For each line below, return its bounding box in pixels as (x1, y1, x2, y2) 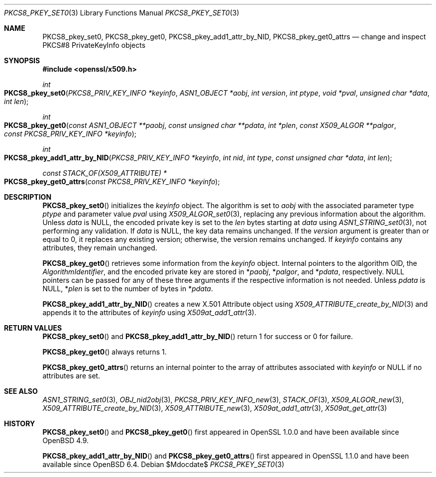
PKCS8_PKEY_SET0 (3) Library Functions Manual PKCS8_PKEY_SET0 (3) (4, 8, 239, 17)
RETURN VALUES (4, 324, 62, 332)
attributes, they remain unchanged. (42, 243, 157, 252)
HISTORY (4, 419, 35, 428)
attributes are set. (42, 371, 101, 380)
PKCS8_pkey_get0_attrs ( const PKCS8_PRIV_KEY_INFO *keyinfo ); (4, 177, 220, 186)
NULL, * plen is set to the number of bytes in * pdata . (42, 284, 214, 293)
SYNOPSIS (4, 56, 40, 65)
